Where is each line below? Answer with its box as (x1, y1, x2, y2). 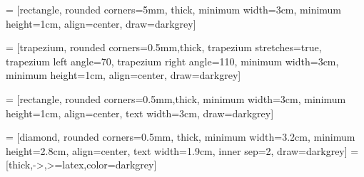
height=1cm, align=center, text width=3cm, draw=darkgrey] (6, 105, 274, 120)
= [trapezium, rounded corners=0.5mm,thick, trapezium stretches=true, (6, 40, 322, 55)
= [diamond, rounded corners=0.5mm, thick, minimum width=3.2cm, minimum (6, 129, 355, 144)
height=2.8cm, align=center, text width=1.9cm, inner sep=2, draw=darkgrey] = (6, 143, 359, 158)
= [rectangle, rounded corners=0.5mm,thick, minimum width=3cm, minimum (6, 91, 346, 106)
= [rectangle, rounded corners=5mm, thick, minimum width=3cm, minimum (6, 2, 342, 16)
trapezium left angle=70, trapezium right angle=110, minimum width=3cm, (6, 53, 339, 68)
